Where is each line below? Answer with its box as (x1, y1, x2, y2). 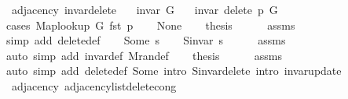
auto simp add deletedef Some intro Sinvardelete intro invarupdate (5, 62, 342, 79)
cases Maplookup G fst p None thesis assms (5, 16, 295, 33)
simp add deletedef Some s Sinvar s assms (5, 32, 286, 48)
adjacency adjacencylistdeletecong (11, 77, 177, 94)
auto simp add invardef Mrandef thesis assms (5, 47, 282, 63)
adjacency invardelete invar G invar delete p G (11, 2, 278, 17)
